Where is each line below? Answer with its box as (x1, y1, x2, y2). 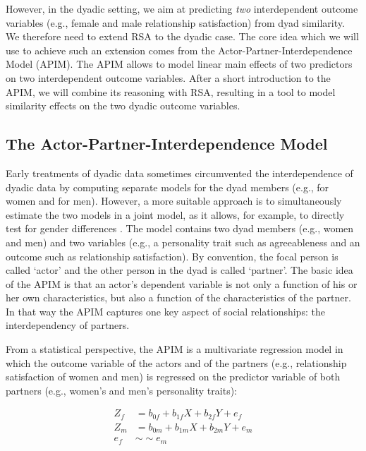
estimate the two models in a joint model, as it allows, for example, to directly (6, 207, 345, 222)
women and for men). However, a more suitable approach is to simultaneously (6, 193, 342, 208)
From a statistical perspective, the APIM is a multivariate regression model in (6, 342, 343, 356)
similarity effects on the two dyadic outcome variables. (6, 98, 240, 113)
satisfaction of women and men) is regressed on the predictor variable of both (6, 369, 341, 384)
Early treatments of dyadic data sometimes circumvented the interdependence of (6, 165, 353, 180)
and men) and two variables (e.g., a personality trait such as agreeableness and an (6, 234, 360, 249)
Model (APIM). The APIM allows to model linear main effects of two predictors (6, 56, 353, 71)
